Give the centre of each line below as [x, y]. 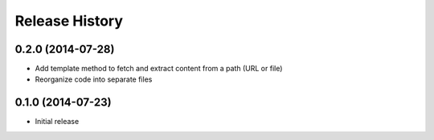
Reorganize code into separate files [94, 79]
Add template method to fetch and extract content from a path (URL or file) [159, 69]
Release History [69, 21]
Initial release [57, 122]
